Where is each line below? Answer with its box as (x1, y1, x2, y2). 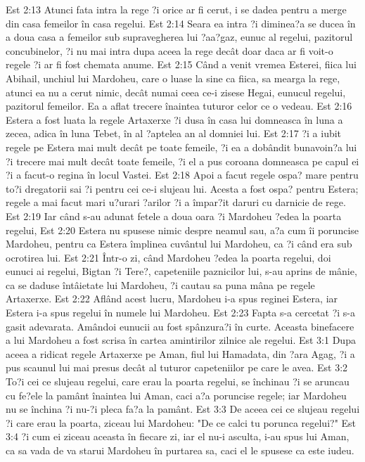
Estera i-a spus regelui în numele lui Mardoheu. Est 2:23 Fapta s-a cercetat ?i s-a (6, 305, 355, 320)
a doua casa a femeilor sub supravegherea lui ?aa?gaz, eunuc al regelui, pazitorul (6, 30, 353, 44)
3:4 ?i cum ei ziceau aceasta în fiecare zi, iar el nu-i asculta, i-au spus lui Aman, (6, 429, 350, 444)
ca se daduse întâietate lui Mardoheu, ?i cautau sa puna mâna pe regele (6, 277, 315, 292)
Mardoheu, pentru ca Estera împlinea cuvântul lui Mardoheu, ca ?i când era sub (6, 236, 352, 251)
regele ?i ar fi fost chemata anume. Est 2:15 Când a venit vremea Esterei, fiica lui (6, 57, 357, 72)
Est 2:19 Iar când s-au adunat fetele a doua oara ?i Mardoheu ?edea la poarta (6, 208, 342, 223)
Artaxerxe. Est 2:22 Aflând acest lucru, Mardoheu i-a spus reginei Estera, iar (6, 291, 338, 306)
